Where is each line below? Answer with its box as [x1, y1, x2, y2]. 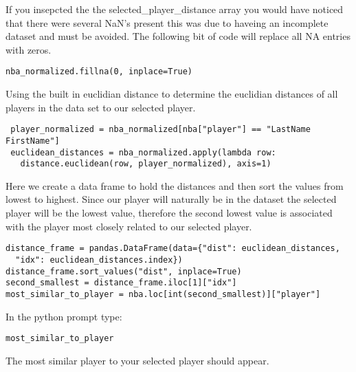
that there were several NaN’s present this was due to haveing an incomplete [5, 15, 329, 30]
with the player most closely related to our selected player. [5, 219, 252, 233]
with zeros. [5, 42, 52, 56]
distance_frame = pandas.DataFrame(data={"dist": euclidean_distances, [5, 243, 340, 254]
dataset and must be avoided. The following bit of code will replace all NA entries [5, 29, 351, 43]
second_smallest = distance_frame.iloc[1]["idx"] [5, 278, 237, 288]
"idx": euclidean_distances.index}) [15, 254, 183, 265]
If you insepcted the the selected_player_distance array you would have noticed [5, 2, 344, 16]
